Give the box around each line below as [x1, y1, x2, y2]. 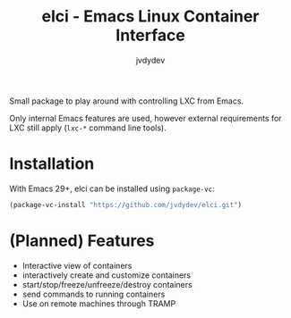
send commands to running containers [21, 289, 166, 299]
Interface [116, 25, 185, 46]
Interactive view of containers [21, 260, 133, 271]
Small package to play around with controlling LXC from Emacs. [9, 96, 244, 106]
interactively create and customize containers [21, 270, 192, 280]
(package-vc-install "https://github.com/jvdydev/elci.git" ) [9, 200, 243, 209]
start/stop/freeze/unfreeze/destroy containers [21, 279, 193, 289]
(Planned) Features [9, 230, 155, 251]
